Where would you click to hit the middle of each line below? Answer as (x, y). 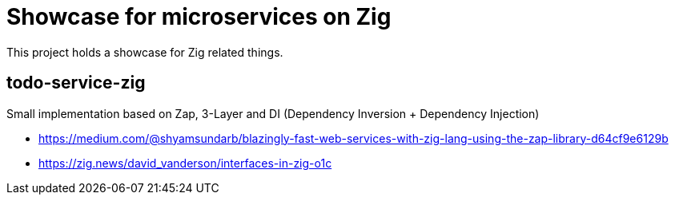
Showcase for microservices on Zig (199, 17)
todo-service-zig (76, 83)
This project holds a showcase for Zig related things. (145, 52)
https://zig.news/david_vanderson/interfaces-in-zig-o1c (185, 163)
